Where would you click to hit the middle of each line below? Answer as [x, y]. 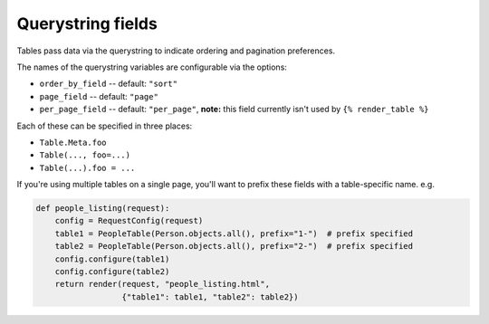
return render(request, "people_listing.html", [163, 284]
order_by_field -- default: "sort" [109, 84]
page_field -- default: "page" [99, 96]
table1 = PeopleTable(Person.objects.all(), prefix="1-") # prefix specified [234, 233]
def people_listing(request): [103, 209]
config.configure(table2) [112, 272]
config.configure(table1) [112, 259]
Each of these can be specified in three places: [105, 126]
